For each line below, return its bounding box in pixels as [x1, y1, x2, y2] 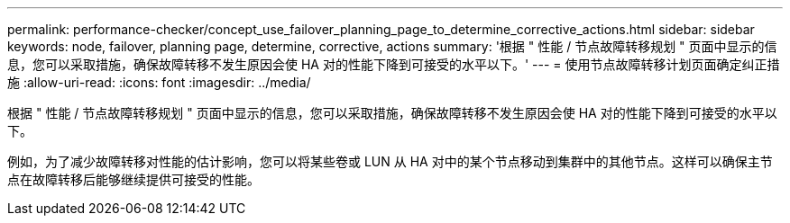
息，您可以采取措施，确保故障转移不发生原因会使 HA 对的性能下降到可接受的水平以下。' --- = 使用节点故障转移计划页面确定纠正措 [7, 57, 780, 72]
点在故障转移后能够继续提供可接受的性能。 [7, 172, 260, 187]
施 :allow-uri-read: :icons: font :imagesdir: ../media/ [7, 75, 311, 90]
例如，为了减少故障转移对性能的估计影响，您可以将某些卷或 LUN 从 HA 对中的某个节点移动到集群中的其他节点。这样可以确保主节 [7, 154, 773, 169]
